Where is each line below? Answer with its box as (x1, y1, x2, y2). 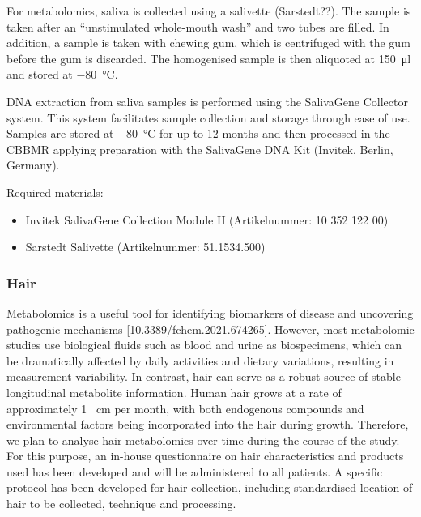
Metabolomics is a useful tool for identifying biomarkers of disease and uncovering (6, 304, 414, 321)
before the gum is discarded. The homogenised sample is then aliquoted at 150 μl (6, 49, 411, 66)
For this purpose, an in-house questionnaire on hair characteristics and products (6, 447, 404, 464)
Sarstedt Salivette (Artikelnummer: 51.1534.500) (25, 238, 266, 255)
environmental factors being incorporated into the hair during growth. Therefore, (6, 416, 409, 433)
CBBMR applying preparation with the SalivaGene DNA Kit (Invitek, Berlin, (6, 140, 393, 157)
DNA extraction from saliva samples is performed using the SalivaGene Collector (6, 92, 408, 109)
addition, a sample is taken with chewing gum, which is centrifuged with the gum (6, 34, 410, 51)
